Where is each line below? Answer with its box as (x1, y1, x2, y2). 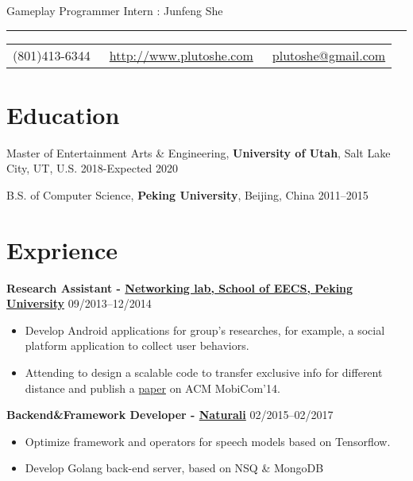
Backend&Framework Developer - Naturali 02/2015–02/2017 (6, 406, 334, 423)
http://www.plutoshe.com (109, 45, 253, 64)
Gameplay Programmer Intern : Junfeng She (6, 2, 223, 18)
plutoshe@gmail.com (272, 45, 386, 64)
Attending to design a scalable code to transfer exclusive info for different (25, 364, 383, 380)
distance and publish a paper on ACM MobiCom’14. (25, 379, 280, 396)
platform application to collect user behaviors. (25, 337, 249, 354)
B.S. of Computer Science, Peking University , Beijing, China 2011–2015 (6, 186, 369, 203)
